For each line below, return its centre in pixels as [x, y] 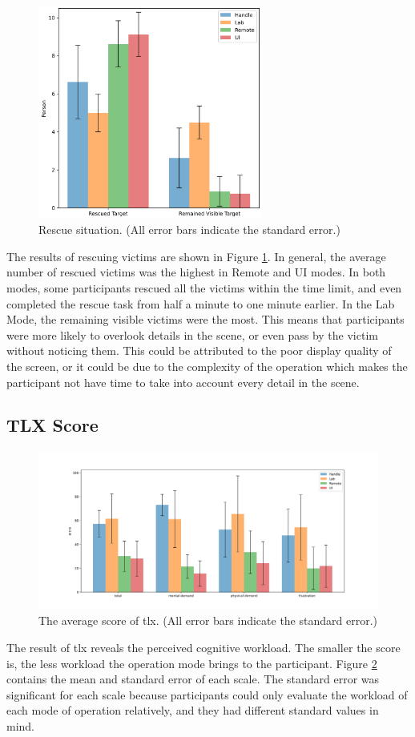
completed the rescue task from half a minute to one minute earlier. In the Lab [201, 303]
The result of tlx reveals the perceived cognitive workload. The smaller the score [203, 647]
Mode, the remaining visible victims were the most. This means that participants [205, 319]
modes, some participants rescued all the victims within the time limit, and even [204, 287]
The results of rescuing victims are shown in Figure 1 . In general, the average [196, 256]
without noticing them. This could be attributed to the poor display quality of [199, 350]
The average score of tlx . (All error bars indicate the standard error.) [208, 620]
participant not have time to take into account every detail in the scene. [183, 382]
